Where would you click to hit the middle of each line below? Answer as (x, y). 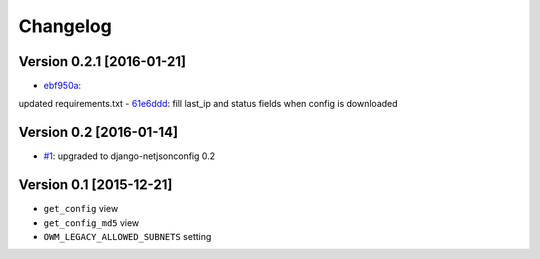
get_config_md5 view (91, 222)
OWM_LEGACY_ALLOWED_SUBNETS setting (127, 237)
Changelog (65, 26)
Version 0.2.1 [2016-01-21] (102, 61)
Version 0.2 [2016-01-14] (98, 132)
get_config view (81, 209)
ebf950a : (62, 86)
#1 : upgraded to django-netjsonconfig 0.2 (129, 156)
